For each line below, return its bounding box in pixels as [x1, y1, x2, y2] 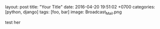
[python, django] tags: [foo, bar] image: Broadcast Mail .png [5, 9, 122, 16]
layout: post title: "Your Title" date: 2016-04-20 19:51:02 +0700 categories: [5, 4, 155, 10]
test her [5, 19, 21, 25]
